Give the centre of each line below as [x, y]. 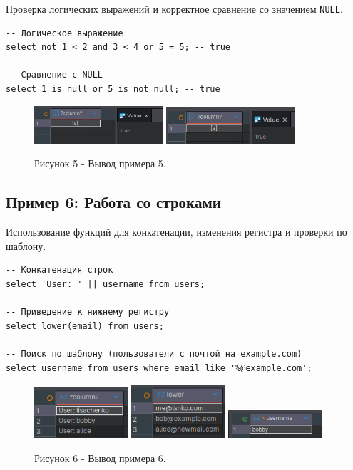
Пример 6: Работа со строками [113, 202]
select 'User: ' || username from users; [106, 284]
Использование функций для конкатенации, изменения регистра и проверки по [176, 232]
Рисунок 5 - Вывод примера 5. [100, 163]
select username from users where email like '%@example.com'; [159, 368]
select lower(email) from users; [85, 326]
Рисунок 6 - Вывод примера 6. [100, 458]
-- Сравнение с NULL [55, 75]
